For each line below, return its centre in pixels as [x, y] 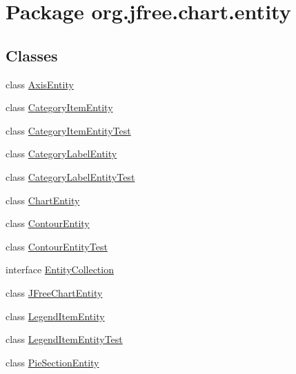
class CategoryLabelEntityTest [70, 176]
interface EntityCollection [60, 269]
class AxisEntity [40, 84]
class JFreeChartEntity [54, 292]
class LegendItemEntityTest [64, 339]
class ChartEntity [43, 200]
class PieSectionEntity [52, 362]
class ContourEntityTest [57, 246]
